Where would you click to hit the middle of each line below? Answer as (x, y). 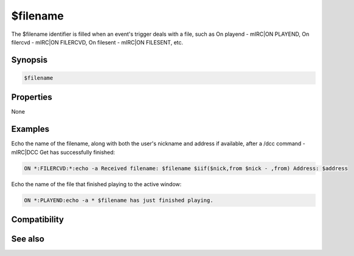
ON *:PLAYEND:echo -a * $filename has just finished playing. (119, 200)
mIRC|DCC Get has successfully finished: (63, 152)
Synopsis (29, 60)
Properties (32, 97)
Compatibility (37, 220)
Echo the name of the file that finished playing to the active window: (96, 184)
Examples (30, 129)
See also (28, 239)
